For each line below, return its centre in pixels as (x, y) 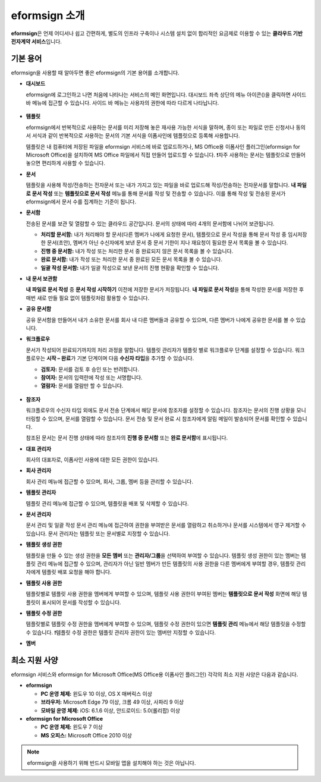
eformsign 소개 (48, 15)
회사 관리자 (39, 470)
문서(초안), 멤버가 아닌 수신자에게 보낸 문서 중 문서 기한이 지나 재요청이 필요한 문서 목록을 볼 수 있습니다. (167, 243)
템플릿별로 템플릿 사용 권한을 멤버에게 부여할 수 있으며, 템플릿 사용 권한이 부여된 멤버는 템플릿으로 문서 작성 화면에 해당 (163, 594)
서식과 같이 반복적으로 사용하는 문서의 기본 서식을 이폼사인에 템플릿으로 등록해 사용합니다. (136, 136)
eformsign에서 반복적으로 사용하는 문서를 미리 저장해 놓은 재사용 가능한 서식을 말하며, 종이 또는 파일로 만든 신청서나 (160, 127)
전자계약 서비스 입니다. (37, 41)
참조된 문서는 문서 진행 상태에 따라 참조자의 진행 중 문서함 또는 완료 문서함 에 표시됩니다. (127, 438)
